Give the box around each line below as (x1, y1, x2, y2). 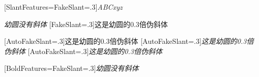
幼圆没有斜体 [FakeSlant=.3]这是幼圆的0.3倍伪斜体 (4, 18, 168, 29)
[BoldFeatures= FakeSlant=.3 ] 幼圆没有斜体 (4, 63, 139, 73)
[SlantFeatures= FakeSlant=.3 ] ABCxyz (4, 2, 123, 12)
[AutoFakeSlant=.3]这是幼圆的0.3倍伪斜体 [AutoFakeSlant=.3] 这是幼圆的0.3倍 (4, 36, 254, 46)
